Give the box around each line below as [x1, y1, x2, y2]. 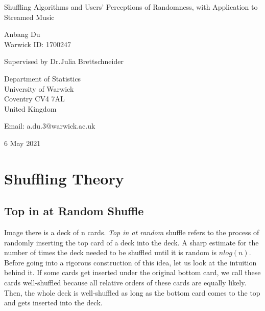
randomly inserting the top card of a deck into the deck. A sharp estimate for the [4, 237, 259, 247]
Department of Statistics [4, 73, 81, 84]
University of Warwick [4, 83, 74, 94]
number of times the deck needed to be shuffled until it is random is [4, 247, 217, 258]
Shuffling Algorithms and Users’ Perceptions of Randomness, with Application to [4, 2, 258, 12]
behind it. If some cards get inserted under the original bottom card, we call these [4, 267, 261, 278]
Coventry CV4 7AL [4, 93, 65, 104]
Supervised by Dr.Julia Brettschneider [4, 56, 124, 67]
